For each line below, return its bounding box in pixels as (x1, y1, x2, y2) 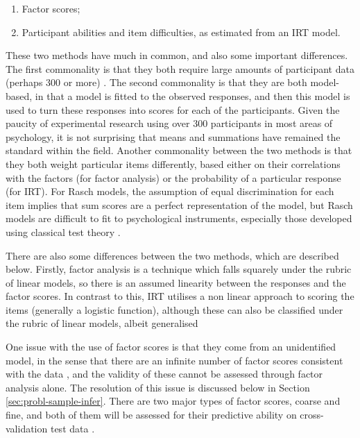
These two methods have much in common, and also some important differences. (6, 48, 348, 62)
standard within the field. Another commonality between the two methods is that (6, 143, 352, 158)
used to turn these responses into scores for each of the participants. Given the (6, 102, 340, 117)
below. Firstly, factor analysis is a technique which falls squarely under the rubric (6, 262, 352, 276)
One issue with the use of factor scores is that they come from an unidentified (6, 339, 336, 354)
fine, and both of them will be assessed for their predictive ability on (6, 407, 297, 422)
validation (6, 421, 48, 435)
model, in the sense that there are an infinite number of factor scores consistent (6, 353, 343, 367)
